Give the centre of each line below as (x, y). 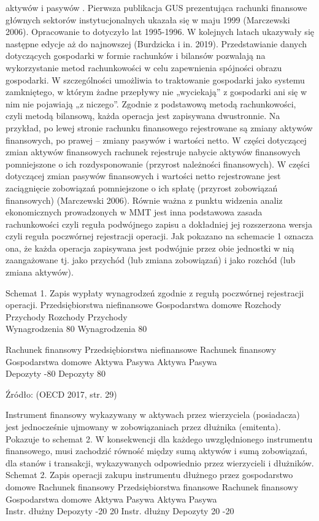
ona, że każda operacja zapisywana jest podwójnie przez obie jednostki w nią (150, 248)
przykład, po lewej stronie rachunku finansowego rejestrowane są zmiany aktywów (159, 127)
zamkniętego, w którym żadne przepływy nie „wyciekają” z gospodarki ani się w (156, 92)
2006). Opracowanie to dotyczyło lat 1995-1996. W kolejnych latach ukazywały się (160, 32)
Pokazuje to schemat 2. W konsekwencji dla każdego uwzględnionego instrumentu (159, 438)
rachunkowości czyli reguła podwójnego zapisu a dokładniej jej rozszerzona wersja (159, 224)
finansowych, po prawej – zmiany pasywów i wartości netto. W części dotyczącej (156, 140)
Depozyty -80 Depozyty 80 (56, 373)
